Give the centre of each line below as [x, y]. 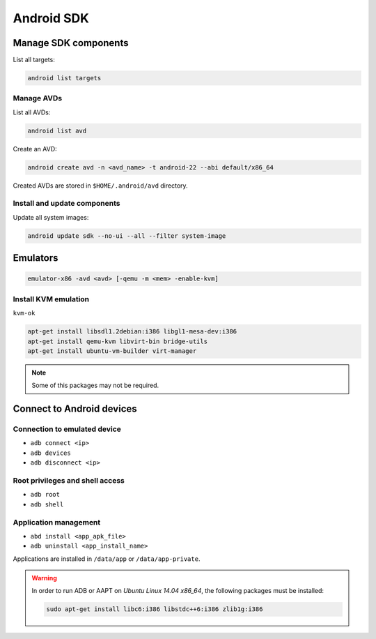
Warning [44, 578]
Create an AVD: [35, 149]
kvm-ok [24, 313]
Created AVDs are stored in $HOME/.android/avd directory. [100, 186]
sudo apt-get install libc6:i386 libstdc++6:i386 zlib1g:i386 [155, 609]
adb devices [50, 453]
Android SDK [51, 18]
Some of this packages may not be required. [95, 385]
